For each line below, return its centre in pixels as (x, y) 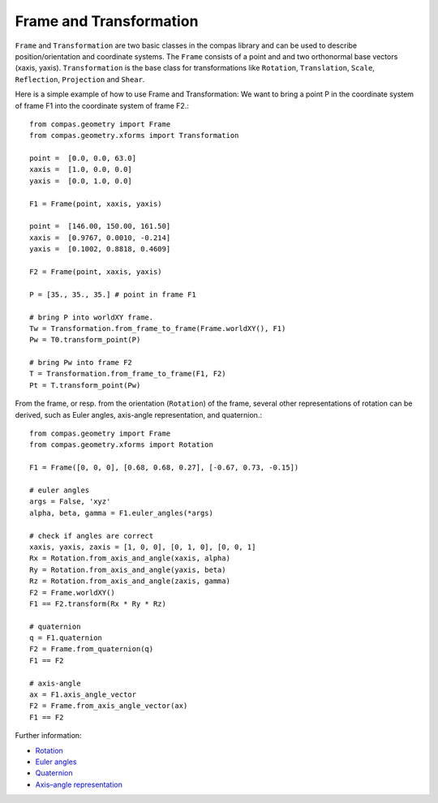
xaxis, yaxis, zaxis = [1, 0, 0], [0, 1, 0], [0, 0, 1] (143, 547)
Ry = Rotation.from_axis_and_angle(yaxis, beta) (128, 569)
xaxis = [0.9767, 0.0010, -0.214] (100, 238)
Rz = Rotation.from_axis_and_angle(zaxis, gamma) (130, 581)
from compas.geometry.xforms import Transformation (134, 135)
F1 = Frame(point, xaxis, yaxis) (96, 204)
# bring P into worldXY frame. (92, 317)
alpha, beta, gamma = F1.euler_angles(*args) (122, 513)
